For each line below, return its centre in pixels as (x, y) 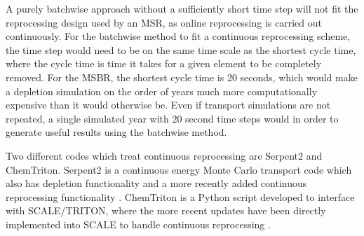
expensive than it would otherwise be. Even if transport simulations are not (168, 105)
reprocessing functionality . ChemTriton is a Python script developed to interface (180, 196)
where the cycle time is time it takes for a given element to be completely (164, 63)
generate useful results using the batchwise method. (116, 132)
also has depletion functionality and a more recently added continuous (156, 183)
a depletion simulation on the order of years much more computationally (162, 91)
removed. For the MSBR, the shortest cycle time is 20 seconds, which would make (182, 77)
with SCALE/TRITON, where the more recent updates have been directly (166, 210)
